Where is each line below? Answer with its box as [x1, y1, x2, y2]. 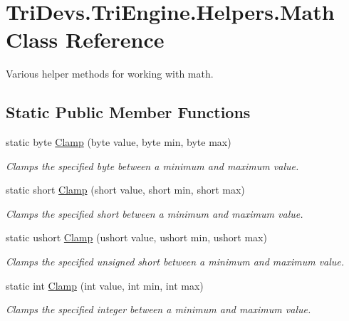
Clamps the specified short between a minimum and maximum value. [6, 206, 303, 221]
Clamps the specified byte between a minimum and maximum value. [6, 158, 299, 173]
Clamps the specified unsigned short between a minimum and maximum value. [6, 254, 345, 269]
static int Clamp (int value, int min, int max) [6, 278, 204, 293]
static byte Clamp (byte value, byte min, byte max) [6, 135, 231, 149]
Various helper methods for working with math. [6, 66, 214, 81]
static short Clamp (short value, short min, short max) [6, 182, 245, 197]
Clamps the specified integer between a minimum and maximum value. [6, 302, 311, 317]
